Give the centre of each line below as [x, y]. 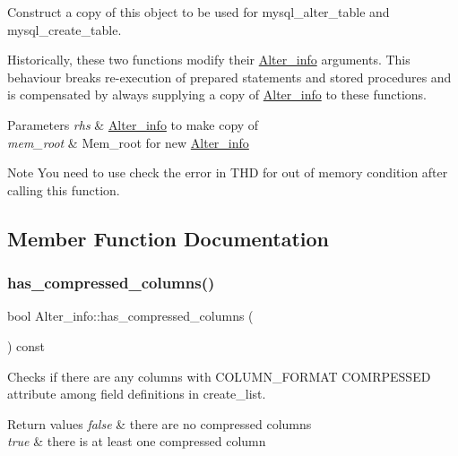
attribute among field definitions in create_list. [137, 394]
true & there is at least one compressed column [137, 441]
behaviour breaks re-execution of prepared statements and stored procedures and [229, 77]
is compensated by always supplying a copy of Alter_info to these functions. [217, 95]
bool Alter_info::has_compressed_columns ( [130, 316]
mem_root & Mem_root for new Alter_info [128, 142]
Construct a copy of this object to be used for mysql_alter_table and [199, 12]
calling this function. [64, 189]
